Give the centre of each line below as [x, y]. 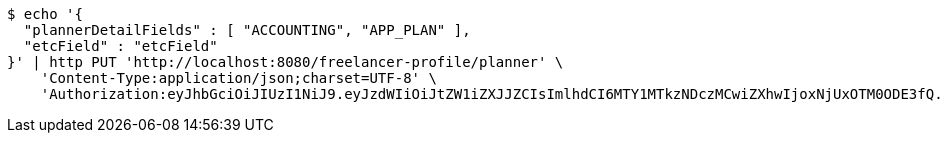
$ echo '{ [45, 14]
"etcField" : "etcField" [120, 46]
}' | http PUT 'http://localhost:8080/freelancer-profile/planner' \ [285, 62]
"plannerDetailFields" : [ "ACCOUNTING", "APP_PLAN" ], [247, 30]
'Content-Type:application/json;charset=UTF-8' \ [238, 78]
